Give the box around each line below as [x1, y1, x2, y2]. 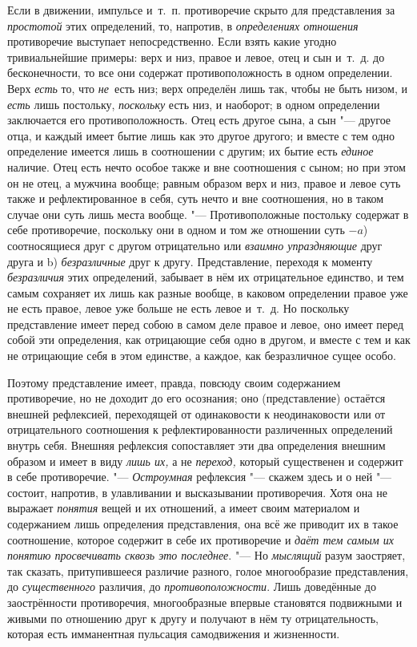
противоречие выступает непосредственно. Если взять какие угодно [7, 33, 337, 50]
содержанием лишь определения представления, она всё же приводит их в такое [7, 516, 399, 532]
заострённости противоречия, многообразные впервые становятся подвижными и [7, 593, 403, 610]
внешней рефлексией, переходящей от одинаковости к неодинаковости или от [7, 405, 386, 422]
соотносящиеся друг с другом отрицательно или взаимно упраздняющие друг [7, 237, 383, 253]
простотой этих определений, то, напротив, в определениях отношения [7, 17, 359, 34]
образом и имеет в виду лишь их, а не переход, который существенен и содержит [7, 452, 403, 469]
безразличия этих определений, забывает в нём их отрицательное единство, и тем [7, 269, 404, 285]
